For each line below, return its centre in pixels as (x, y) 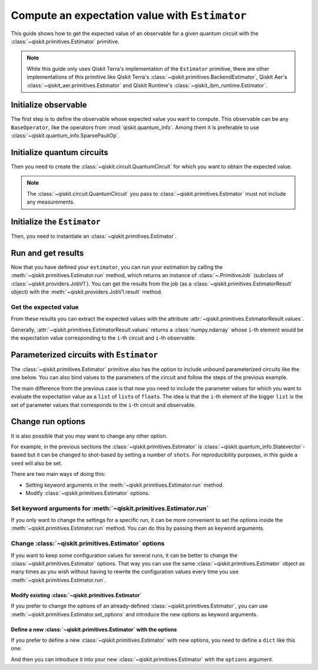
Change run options (48, 422)
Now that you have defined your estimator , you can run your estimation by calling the (117, 267)
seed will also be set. (37, 463)
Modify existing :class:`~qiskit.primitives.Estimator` (76, 595)
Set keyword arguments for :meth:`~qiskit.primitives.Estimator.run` (110, 508)
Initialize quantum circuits (59, 152)
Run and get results (47, 253)
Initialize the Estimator (56, 222)
